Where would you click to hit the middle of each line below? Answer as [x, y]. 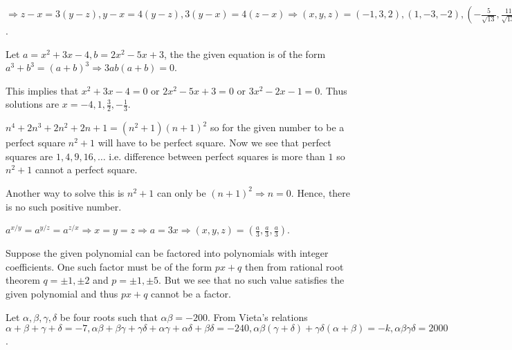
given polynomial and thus [62, 293]
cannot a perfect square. [86, 169]
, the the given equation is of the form [245, 54]
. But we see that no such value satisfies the [252, 280]
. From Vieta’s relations [258, 317]
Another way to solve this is [65, 192]
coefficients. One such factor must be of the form [109, 266]
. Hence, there [321, 192]
